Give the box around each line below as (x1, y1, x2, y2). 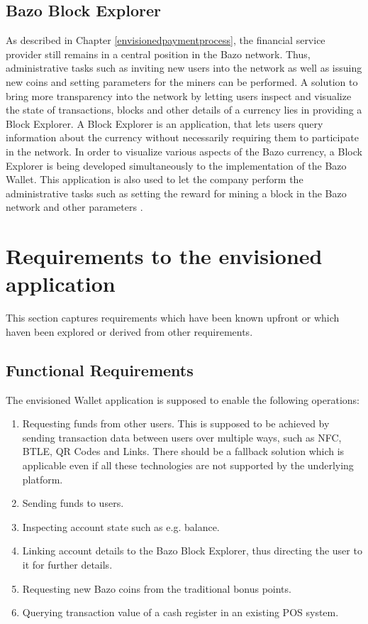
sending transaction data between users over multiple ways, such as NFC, (22, 429, 342, 444)
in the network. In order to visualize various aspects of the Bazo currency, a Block (6, 143, 362, 158)
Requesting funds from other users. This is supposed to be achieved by (22, 416, 330, 431)
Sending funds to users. (22, 496, 124, 510)
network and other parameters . (6, 199, 143, 214)
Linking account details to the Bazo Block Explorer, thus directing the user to (22, 543, 362, 558)
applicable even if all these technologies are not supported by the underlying (22, 458, 354, 472)
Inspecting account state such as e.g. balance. (22, 519, 220, 534)
